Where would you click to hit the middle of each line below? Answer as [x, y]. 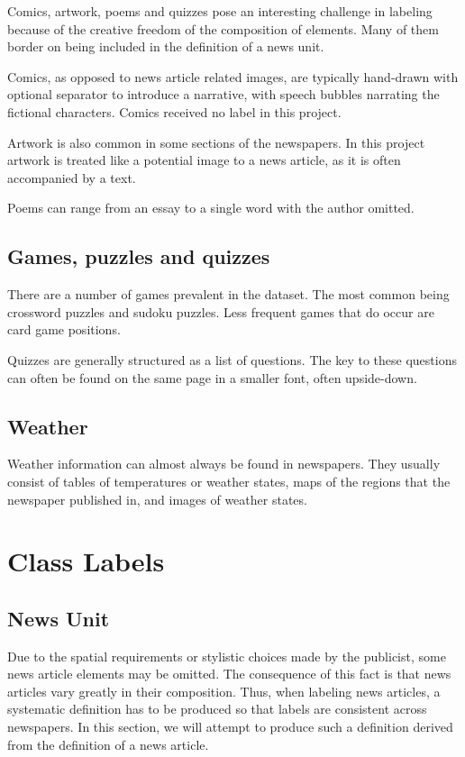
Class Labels [86, 561]
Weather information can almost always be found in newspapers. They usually [224, 464]
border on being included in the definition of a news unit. [166, 46]
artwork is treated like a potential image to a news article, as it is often [204, 160]
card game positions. [64, 329]
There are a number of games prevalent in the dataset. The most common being [228, 294]
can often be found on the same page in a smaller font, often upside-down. [212, 377]
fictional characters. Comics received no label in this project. [174, 111]
